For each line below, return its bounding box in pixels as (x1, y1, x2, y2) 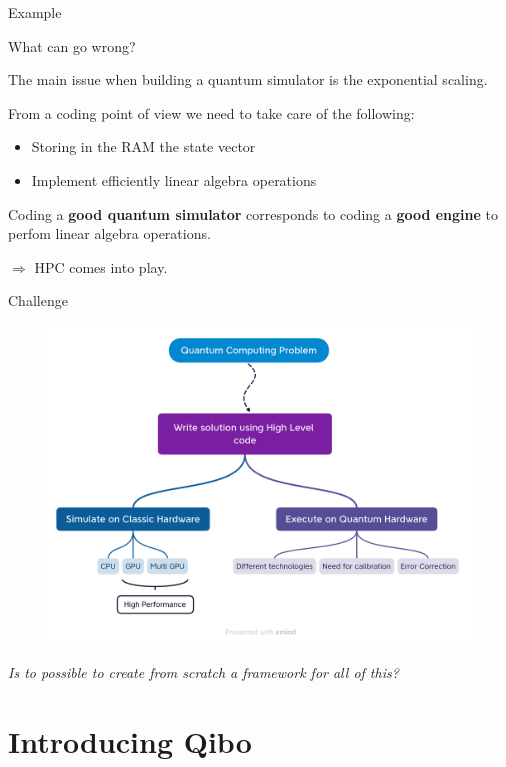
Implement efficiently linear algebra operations (31, 169, 317, 190)
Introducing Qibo (8, 720, 252, 761)
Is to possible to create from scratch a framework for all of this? (8, 662, 399, 683)
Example (8, 2, 62, 22)
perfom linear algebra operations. (8, 223, 211, 244)
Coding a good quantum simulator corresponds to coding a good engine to (8, 203, 499, 224)
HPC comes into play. (34, 256, 168, 277)
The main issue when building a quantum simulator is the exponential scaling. (8, 69, 488, 90)
